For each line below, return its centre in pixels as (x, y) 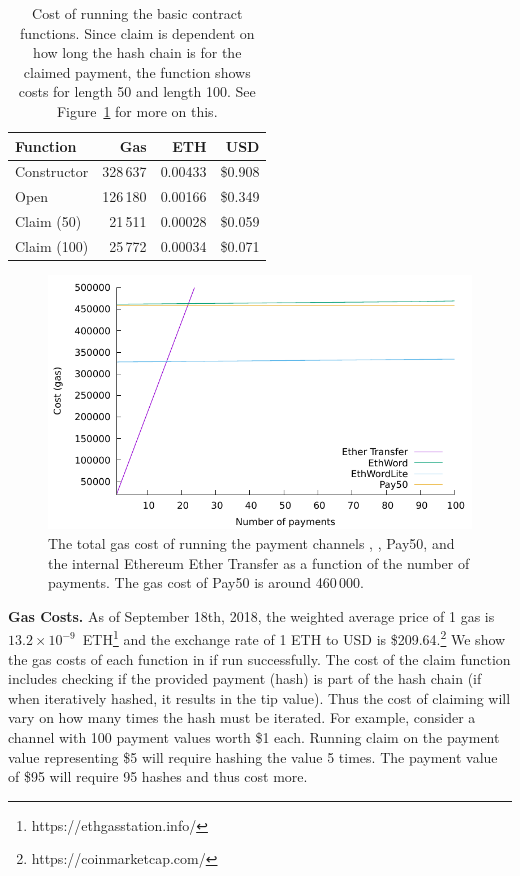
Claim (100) (52, 245)
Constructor (52, 171)
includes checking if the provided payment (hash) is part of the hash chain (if (245, 678)
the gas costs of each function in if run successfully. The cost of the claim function (259, 658)
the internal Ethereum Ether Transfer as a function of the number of (259, 562)
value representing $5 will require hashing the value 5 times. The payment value (253, 756)
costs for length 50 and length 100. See (137, 91)
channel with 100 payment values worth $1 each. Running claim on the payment (254, 737)
